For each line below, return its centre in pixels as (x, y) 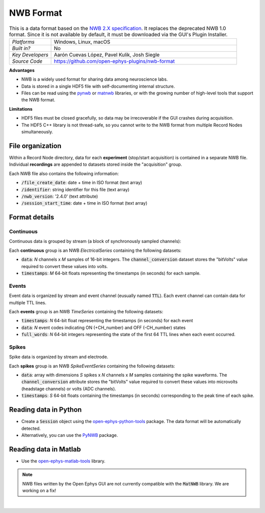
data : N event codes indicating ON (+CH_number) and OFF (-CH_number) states (104, 328)
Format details (32, 217)
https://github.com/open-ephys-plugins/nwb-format (114, 61)
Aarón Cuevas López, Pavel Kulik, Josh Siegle (107, 55)
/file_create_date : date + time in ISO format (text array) (82, 182)
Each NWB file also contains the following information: (64, 173)
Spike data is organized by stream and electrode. (59, 357)
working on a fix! (39, 490)
